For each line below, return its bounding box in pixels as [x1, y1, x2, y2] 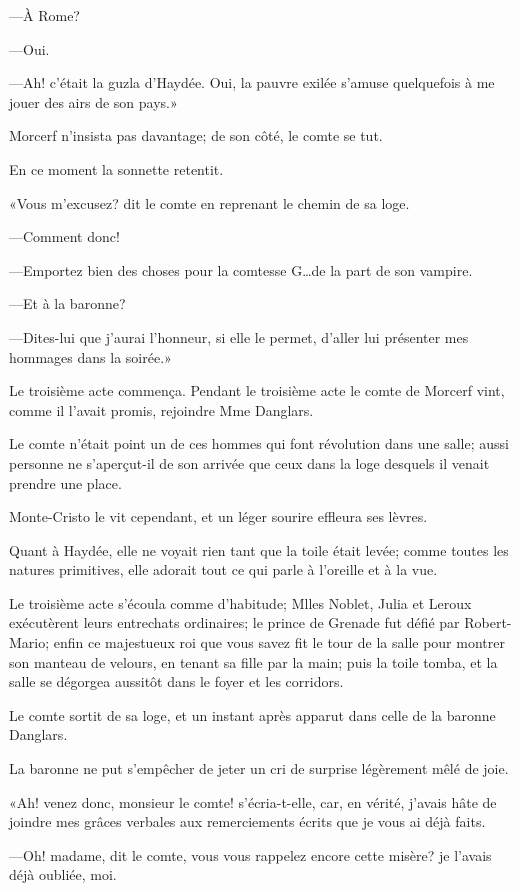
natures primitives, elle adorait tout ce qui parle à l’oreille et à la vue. [9, 559, 438, 580]
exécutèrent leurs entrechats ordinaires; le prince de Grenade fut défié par [9, 612, 460, 633]
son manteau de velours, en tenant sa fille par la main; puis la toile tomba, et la [9, 651, 498, 672]
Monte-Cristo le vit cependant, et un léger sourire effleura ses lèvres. [9, 506, 428, 527]
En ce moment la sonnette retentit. [9, 158, 224, 179]
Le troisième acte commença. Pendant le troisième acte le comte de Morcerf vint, [9, 380, 505, 401]
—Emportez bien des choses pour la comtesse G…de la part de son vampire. [9, 259, 473, 280]
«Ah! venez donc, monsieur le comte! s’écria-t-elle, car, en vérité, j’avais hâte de [9, 791, 497, 812]
